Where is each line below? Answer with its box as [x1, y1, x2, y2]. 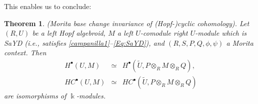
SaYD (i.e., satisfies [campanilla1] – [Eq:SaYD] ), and [4, 37, 165, 48]
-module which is [195, 28, 247, 38]
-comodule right [140, 28, 188, 38]
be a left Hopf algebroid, [32, 28, 106, 38]
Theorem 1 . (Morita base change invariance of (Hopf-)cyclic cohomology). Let [4, 18, 249, 28]
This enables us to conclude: [4, 1, 91, 11]
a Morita [226, 37, 253, 48]
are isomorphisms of [4, 90, 67, 101]
